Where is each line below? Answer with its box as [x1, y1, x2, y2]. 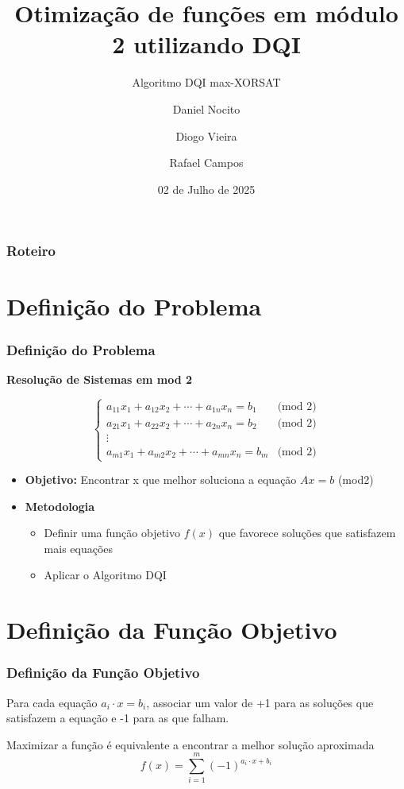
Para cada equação [6, 694, 98, 710]
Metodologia [25, 497, 95, 514]
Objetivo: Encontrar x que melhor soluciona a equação [25, 471, 297, 488]
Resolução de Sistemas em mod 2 [6, 370, 193, 387]
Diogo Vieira [175, 127, 237, 144]
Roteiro [6, 241, 56, 261]
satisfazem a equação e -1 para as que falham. [6, 710, 229, 726]
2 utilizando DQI [112, 28, 301, 60]
